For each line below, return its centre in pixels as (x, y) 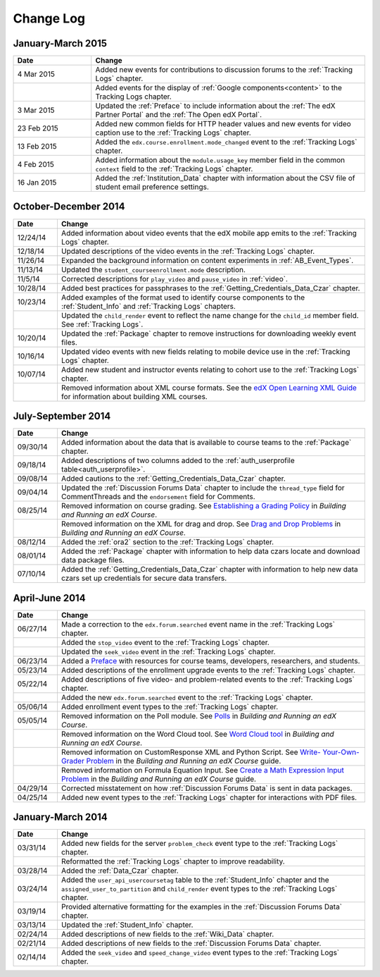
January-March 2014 (61, 817)
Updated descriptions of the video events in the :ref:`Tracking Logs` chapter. (188, 251)
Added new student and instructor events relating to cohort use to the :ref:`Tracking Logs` (210, 369)
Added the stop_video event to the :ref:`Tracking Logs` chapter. (165, 642)
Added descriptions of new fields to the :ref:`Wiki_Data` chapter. (167, 934)
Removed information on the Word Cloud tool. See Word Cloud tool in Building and (197, 734)
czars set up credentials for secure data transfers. (144, 578)
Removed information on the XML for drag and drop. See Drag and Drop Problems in (201, 524)
